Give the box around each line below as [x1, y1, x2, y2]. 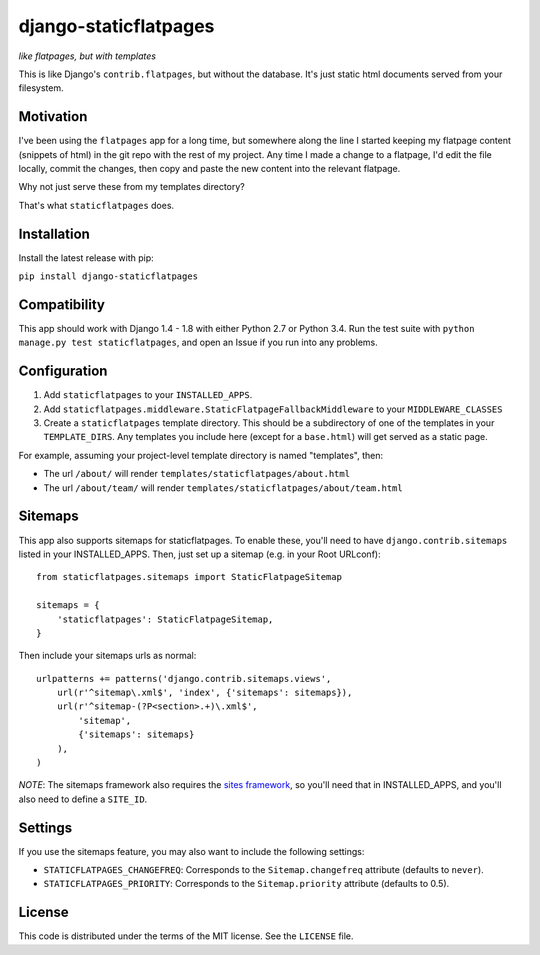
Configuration [18, 363, 108, 380]
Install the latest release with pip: [18, 251, 154, 264]
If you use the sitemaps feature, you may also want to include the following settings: [18, 845, 365, 857]
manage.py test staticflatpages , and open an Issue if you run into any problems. [18, 336, 379, 349]
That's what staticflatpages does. [18, 199, 175, 211]
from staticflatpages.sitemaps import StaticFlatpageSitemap [36, 571, 342, 583]
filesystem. [18, 82, 64, 94]
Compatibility [18, 296, 105, 313]
